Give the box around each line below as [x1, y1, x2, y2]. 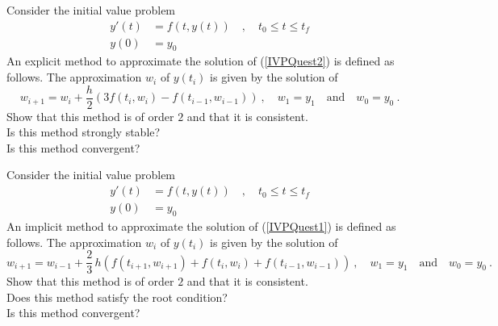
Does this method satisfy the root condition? [6, 288, 228, 305]
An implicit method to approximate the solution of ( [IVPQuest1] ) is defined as [6, 217, 396, 234]
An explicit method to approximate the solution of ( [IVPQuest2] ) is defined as [6, 52, 395, 69]
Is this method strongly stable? [6, 123, 161, 140]
